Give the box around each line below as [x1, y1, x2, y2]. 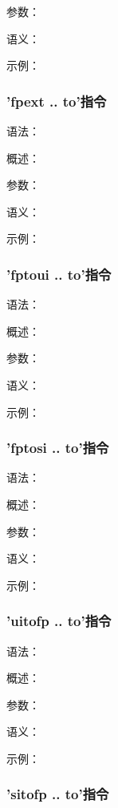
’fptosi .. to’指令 [6, 438, 109, 458]
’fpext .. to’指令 [6, 91, 107, 111]
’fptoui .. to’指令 [6, 264, 112, 284]
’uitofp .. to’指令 [6, 611, 112, 631]
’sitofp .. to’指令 [6, 784, 109, 804]
